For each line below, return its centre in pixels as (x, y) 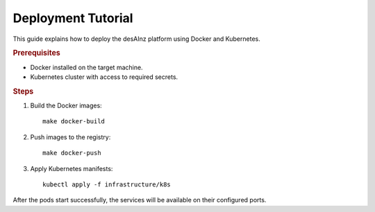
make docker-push (72, 153)
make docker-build (74, 122)
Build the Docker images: (66, 106)
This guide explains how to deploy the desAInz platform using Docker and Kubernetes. (136, 39)
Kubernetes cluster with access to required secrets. (104, 77)
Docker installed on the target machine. (86, 67)
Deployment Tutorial (73, 18)
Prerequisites (36, 53)
